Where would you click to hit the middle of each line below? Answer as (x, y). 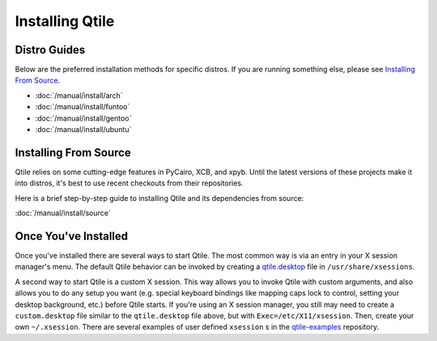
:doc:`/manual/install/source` (63, 213)
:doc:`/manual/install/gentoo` (83, 118)
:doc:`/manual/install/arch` (79, 95)
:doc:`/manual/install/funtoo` (83, 107)
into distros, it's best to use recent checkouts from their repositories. (129, 183)
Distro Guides (50, 50)
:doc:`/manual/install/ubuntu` (83, 130)
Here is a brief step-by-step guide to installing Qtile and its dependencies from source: (159, 198)
